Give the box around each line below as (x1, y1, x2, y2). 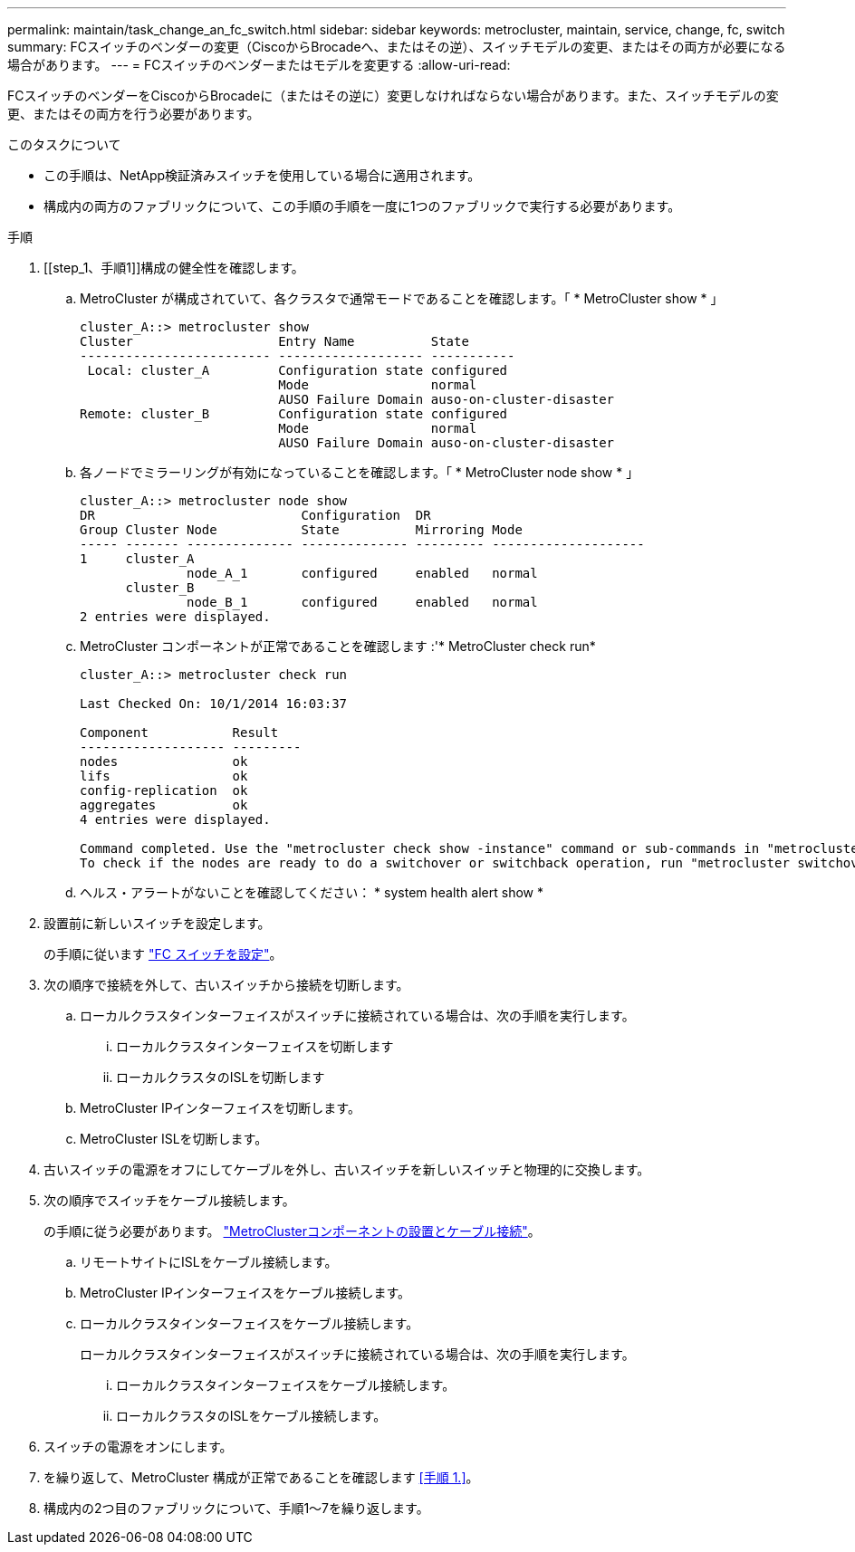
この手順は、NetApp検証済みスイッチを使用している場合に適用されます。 (43, 168, 481, 183)
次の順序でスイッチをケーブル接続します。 (43, 1193, 295, 1208)
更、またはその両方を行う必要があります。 (7, 106, 260, 121)
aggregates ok (80, 798, 248, 812)
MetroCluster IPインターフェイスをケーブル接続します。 (80, 1285, 411, 1300)
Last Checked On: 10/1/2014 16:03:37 (80, 696, 348, 711)
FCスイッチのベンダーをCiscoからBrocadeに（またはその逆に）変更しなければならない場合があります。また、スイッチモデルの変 (7, 88, 779, 103)
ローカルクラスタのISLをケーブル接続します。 (116, 1408, 387, 1423)
